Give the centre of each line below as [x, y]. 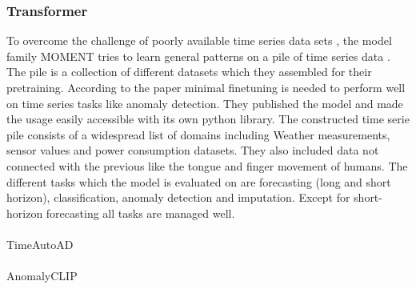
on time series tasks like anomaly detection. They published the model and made [205, 103]
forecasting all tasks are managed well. [140, 213]
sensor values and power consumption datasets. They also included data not [193, 150]
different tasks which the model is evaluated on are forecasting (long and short [199, 181]
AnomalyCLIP [42, 276]
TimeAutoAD [40, 244]
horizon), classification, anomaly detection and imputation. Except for [178, 197]
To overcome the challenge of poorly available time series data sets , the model [199, 40]
